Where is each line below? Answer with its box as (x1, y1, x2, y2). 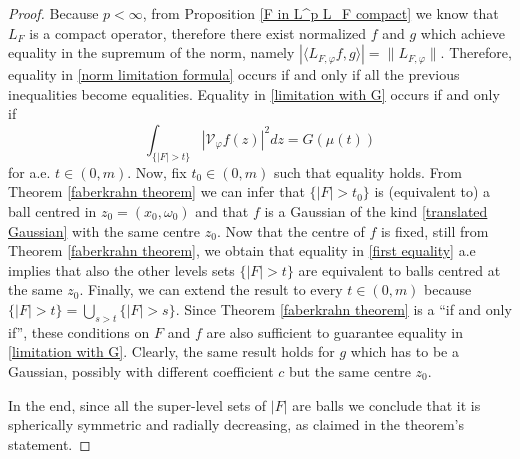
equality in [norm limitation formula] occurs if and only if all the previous (8, 64, 460, 85)
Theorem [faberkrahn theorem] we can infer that (8, 181, 305, 202)
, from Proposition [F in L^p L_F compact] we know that (142, 3, 499, 23)
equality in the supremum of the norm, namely (8, 42, 295, 63)
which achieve (420, 22, 505, 43)
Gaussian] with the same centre (8, 220, 201, 241)
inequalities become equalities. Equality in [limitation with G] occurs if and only (8, 83, 500, 104)
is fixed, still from (380, 220, 489, 241)
